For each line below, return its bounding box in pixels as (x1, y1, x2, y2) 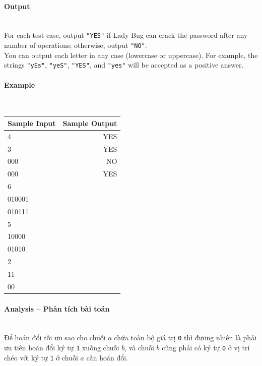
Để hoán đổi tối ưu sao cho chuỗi (4, 332, 106, 343)
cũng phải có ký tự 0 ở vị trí (162, 342, 250, 352)
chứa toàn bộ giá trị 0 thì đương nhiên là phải (114, 332, 257, 343)
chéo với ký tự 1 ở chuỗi (4, 352, 78, 362)
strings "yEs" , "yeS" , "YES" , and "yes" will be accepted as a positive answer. (4, 59, 244, 70)
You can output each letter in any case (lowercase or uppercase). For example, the (4, 49, 258, 60)
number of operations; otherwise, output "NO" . (4, 40, 147, 50)
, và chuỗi (124, 342, 154, 352)
